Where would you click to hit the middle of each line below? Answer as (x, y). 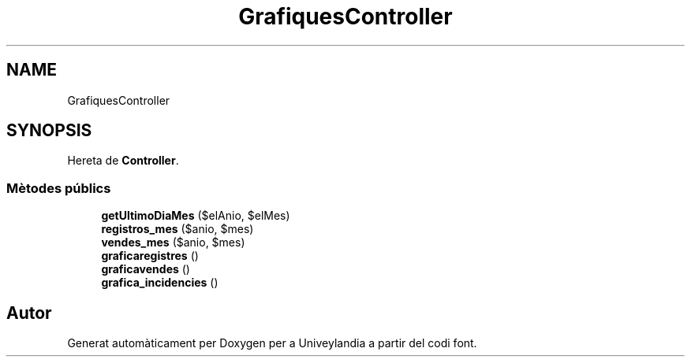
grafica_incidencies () (160, 283)
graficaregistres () (150, 256)
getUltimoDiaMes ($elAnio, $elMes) (196, 216)
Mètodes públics (59, 188)
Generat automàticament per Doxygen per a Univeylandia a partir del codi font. (272, 343)
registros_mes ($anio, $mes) (177, 229)
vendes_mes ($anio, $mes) (173, 243)
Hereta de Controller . (123, 161)
